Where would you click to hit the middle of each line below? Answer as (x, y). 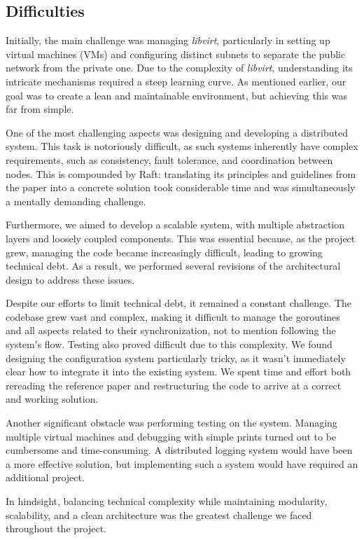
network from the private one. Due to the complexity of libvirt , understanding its (179, 68)
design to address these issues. (70, 279)
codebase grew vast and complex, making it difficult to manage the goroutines (173, 316)
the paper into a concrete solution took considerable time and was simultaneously (181, 187)
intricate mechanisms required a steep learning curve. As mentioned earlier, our (176, 81)
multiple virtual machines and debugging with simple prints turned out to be (171, 436)
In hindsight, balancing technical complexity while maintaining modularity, (167, 501)
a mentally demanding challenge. (76, 201)
